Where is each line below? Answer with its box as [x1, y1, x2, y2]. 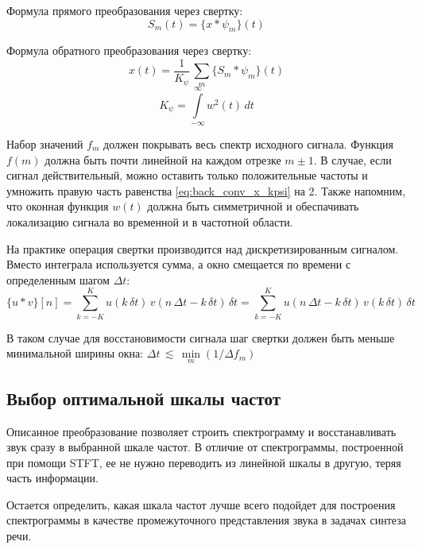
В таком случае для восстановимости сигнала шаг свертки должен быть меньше [6, 329, 395, 346]
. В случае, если [313, 151, 392, 168]
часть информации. [6, 470, 99, 486]
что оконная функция [6, 198, 109, 215]
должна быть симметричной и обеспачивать [147, 198, 359, 215]
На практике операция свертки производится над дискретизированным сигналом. [6, 240, 399, 257]
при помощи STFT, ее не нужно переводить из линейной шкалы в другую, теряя [6, 454, 401, 470]
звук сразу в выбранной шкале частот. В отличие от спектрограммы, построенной [6, 439, 404, 455]
